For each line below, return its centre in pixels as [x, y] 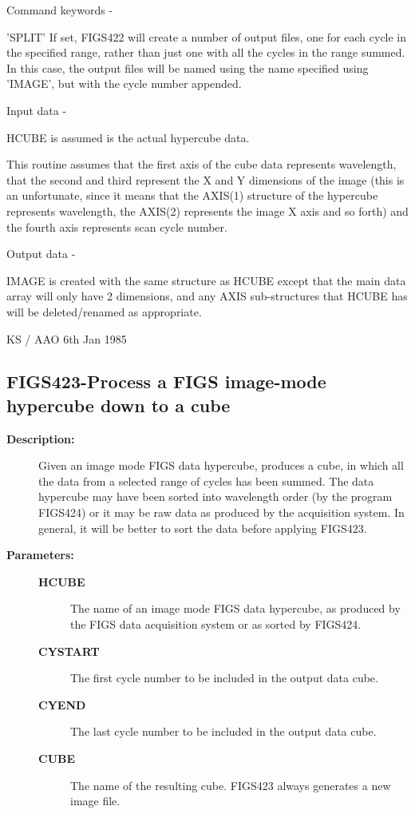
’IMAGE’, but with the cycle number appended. [124, 83]
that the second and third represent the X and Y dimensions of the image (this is [206, 179]
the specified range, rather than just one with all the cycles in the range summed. [206, 52]
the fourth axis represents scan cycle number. [117, 226]
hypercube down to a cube [119, 405]
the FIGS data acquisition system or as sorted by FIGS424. [216, 624]
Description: [41, 438]
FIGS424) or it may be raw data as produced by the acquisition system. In [221, 512]
